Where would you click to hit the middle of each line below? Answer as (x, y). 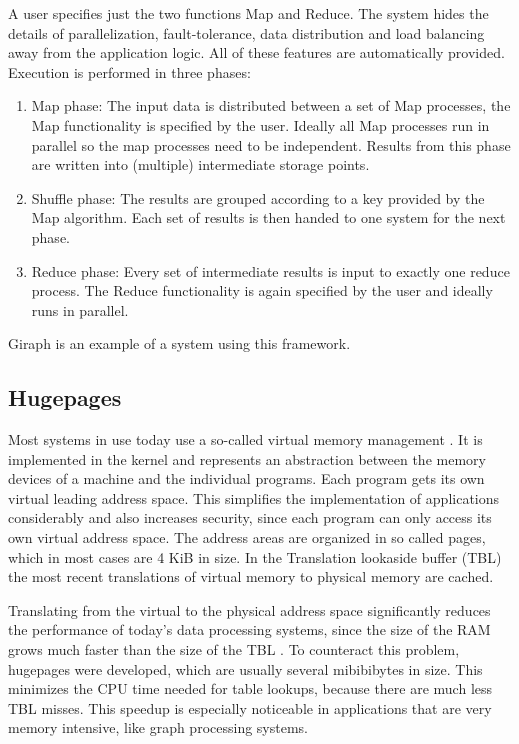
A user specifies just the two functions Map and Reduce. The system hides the (248, 13)
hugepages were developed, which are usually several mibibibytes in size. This (245, 668)
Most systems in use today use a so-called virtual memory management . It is (245, 439)
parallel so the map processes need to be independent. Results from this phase (271, 144)
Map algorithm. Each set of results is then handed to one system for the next (268, 217)
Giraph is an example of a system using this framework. (179, 343)
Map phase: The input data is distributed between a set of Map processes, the (271, 105)
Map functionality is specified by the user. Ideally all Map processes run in (260, 124)
